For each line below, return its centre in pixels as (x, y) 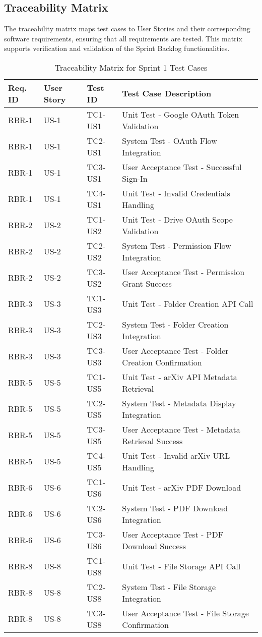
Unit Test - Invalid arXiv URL (176, 455)
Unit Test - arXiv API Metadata (180, 377)
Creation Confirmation (162, 362)
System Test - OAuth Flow (170, 140)
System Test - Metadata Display (179, 403)
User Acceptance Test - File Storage (185, 613)
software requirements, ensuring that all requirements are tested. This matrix (123, 38)
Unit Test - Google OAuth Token (181, 114)
